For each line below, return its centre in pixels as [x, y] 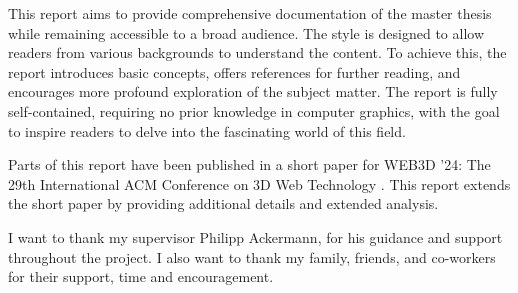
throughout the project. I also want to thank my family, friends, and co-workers [252, 256]
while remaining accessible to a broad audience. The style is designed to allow [246, 32]
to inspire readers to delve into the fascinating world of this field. [207, 130]
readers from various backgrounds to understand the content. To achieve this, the [257, 52]
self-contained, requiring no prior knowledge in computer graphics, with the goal [254, 110]
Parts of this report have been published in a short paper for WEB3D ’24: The [249, 164]
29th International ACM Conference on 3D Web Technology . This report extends [259, 183]
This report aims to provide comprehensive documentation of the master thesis [250, 13]
